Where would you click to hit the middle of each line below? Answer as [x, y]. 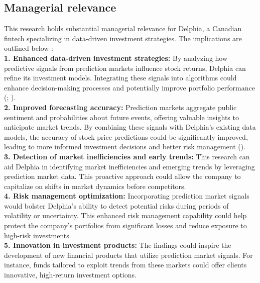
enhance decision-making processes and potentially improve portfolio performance [129, 87]
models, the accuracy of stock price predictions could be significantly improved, [126, 136]
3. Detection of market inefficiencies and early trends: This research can [127, 156]
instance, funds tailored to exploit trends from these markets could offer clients [125, 265]
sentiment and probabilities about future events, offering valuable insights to [121, 117]
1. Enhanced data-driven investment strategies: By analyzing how [116, 58]
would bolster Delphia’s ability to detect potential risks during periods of [116, 205]
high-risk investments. [38, 235]
